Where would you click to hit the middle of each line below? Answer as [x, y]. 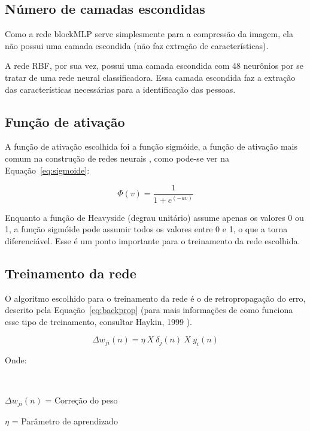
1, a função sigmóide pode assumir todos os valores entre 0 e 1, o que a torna [146, 229]
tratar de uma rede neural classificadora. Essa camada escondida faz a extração [150, 77]
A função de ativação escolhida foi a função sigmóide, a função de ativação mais [151, 146]
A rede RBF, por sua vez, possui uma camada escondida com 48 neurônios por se [154, 66]
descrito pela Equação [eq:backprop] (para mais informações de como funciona [149, 310]
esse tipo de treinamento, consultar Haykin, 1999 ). [98, 321]
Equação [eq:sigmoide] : [47, 170]
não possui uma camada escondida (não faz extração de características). [137, 45]
